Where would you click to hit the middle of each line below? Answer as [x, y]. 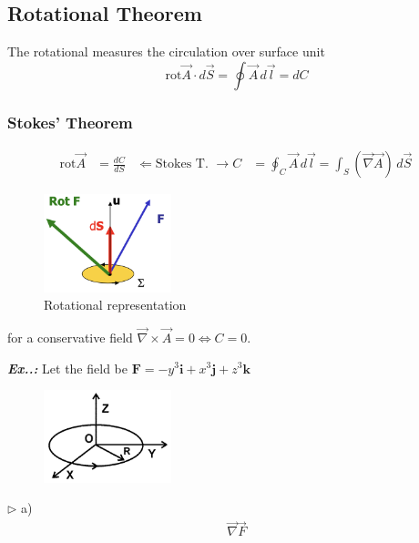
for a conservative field [70, 337]
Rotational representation [115, 305]
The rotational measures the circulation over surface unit [166, 51]
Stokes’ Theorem [70, 122]
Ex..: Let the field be [67, 368]
